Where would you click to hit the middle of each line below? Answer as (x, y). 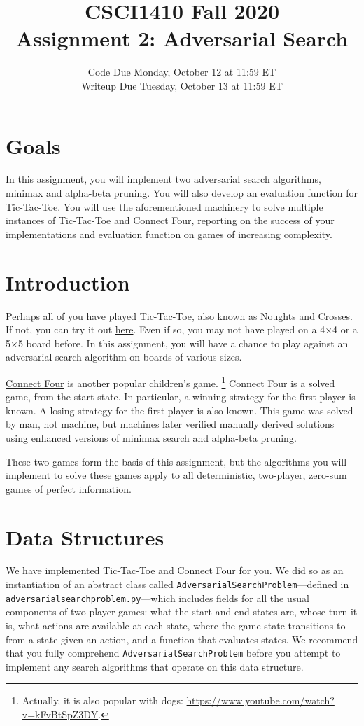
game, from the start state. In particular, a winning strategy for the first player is (181, 397)
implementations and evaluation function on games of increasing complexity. (169, 233)
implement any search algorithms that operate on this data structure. (155, 666)
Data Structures (85, 537)
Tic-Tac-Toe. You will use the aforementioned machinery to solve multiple (164, 206)
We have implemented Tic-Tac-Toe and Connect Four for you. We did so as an (175, 570)
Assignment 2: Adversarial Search (182, 38)
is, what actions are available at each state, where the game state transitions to (176, 625)
